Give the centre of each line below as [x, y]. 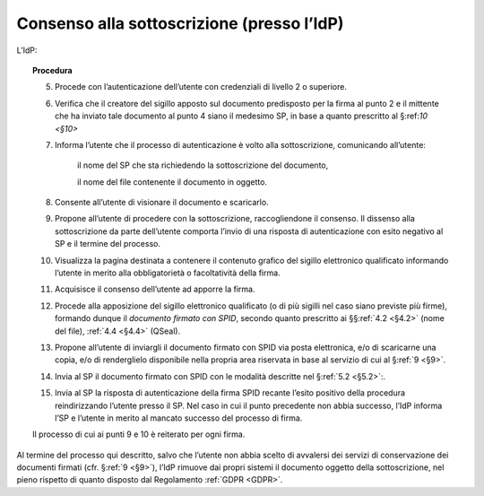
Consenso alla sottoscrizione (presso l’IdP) [180, 23]
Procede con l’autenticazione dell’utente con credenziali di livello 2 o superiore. [201, 87]
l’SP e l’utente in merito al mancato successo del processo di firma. [179, 418]
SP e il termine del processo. [108, 244]
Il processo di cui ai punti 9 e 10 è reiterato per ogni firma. [139, 434]
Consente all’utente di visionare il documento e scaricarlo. [162, 203]
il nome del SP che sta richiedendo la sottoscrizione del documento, [203, 165]
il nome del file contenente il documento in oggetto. [173, 182]
